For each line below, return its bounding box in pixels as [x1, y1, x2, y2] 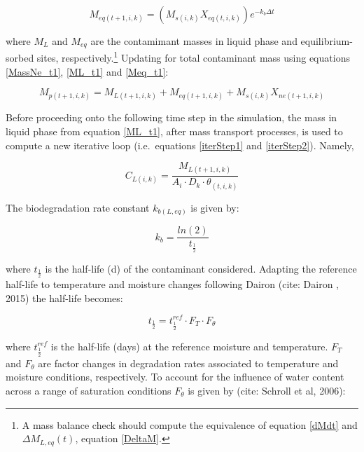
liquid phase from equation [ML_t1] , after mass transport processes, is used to [6, 124, 343, 139]
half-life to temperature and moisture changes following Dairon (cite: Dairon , [6, 277, 339, 292]
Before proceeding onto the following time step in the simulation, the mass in [6, 110, 337, 125]
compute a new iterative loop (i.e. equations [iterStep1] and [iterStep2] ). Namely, [6, 137, 354, 152]
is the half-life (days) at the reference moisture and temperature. [50, 338, 328, 353]
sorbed [6, 50, 34, 65]
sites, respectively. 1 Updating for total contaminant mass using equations [36, 48, 350, 65]
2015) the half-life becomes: [6, 290, 123, 305]
